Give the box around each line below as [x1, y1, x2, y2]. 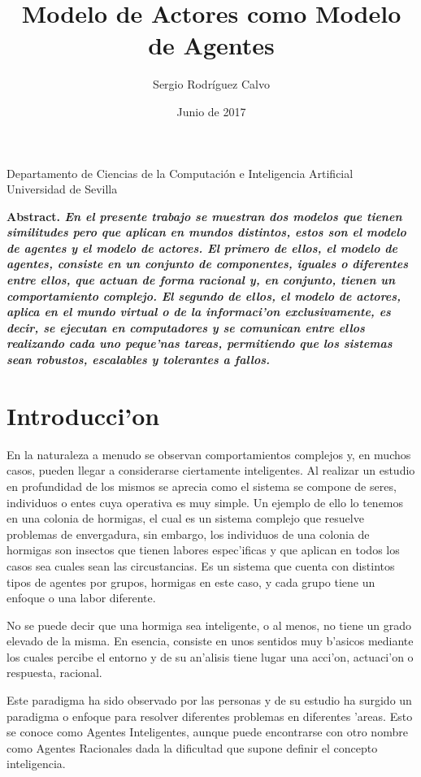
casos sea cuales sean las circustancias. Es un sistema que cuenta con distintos [7, 557, 395, 574]
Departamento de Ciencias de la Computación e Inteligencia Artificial [7, 164, 354, 181]
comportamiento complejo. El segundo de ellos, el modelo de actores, [7, 287, 401, 304]
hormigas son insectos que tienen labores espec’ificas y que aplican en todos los [7, 541, 400, 558]
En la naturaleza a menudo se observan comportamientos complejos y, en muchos [7, 445, 411, 462]
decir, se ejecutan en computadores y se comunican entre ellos [7, 319, 365, 336]
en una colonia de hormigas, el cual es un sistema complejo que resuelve [7, 510, 364, 527]
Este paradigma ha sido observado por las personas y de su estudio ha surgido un [7, 692, 412, 709]
